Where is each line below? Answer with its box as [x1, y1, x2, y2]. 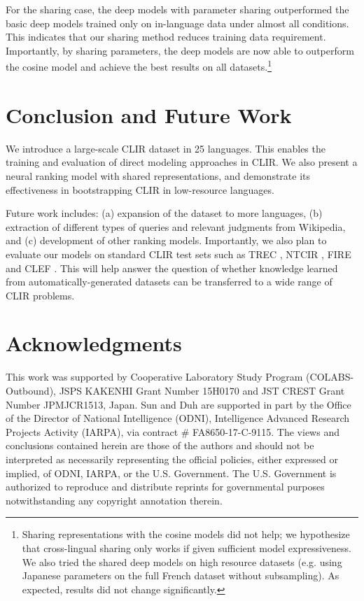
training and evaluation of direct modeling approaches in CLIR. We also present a [6, 155, 358, 169]
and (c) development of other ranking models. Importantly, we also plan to [6, 233, 327, 248]
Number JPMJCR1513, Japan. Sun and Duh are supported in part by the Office [6, 397, 351, 411]
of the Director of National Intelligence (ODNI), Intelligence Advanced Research [6, 411, 350, 425]
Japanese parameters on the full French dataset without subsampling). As [22, 568, 339, 583]
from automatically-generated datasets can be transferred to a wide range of [6, 274, 332, 289]
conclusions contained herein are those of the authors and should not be [6, 438, 314, 453]
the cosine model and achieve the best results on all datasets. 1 [6, 57, 272, 74]
